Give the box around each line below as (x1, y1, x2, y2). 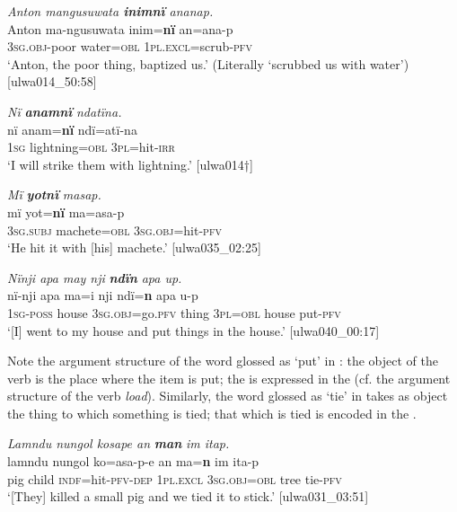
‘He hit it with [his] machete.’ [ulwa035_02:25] (7, 238, 261, 257)
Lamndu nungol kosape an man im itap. (7, 434, 230, 453)
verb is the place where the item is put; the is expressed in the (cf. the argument (7, 368, 451, 387)
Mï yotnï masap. (7, 185, 101, 204)
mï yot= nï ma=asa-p (7, 202, 125, 221)
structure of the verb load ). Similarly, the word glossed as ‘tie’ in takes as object (7, 386, 448, 405)
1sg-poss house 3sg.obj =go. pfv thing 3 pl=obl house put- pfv (7, 303, 341, 322)
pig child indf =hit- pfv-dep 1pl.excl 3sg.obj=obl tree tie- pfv (7, 469, 342, 488)
